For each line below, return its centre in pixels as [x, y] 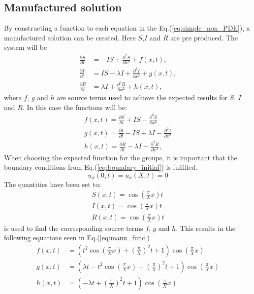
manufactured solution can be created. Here [70, 37]
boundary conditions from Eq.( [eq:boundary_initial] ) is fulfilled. [101, 167]
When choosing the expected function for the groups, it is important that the [121, 157]
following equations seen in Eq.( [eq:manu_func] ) [77, 238]
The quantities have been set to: [52, 184]
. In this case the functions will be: [75, 107]
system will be [26, 47]
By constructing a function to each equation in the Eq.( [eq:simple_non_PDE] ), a [127, 28]
